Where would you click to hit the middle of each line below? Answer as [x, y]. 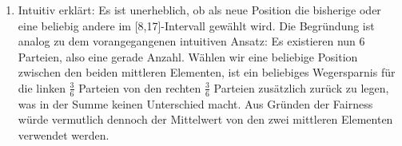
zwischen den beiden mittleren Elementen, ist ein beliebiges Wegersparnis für [207, 72]
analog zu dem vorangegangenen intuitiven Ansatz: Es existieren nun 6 [191, 41]
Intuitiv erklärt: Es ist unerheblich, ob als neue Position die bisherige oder [199, 10]
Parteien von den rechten [140, 87]
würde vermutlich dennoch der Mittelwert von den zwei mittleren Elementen [205, 119]
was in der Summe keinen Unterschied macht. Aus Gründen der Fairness [195, 103]
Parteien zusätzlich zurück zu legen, [301, 87]
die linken [42, 87]
